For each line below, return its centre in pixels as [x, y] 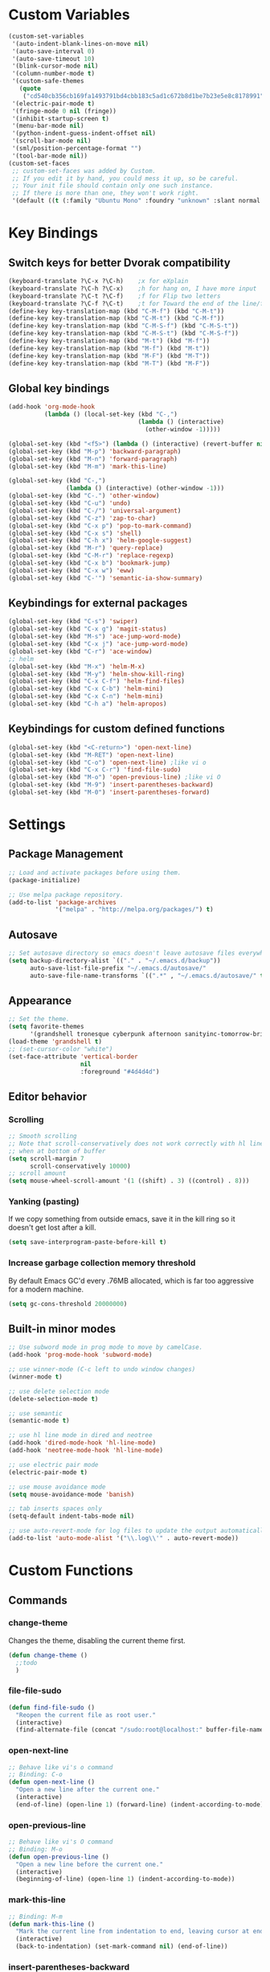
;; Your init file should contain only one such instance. [113, 186]
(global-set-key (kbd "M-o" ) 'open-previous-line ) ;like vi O [115, 778]
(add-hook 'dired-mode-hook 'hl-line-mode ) [82, 1443]
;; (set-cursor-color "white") [61, 1049]
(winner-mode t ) [35, 1377]
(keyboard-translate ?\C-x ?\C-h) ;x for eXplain [98, 281]
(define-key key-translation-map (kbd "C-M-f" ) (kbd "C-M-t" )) [117, 311]
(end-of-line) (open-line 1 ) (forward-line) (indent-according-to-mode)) [141, 1804]
